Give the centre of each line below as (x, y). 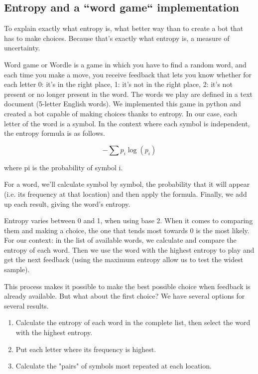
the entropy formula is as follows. (55, 133)
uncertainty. (22, 48)
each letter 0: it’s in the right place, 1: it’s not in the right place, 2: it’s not (118, 84)
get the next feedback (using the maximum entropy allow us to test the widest (124, 259)
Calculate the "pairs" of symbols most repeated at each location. (114, 366)
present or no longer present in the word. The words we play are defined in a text (129, 94)
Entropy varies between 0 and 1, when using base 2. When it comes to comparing (129, 220)
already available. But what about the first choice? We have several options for (125, 296)
